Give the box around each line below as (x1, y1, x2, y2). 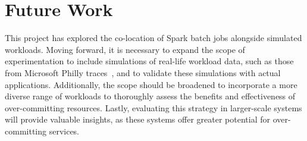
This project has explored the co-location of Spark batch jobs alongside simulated (5, 32, 302, 44)
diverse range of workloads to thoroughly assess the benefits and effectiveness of (5, 90, 296, 102)
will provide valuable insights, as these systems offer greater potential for (5, 113, 270, 126)
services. (49, 124, 80, 137)
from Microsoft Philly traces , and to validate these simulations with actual (5, 66, 281, 79)
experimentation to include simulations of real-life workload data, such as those (5, 55, 294, 67)
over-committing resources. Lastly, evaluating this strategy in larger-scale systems (5, 101, 302, 114)
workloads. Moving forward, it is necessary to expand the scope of (5, 43, 245, 55)
